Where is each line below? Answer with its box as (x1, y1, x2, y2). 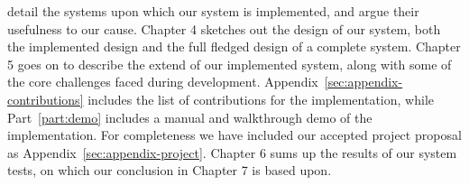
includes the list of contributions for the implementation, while (87, 89, 434, 108)
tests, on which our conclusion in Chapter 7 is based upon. (7, 161, 332, 180)
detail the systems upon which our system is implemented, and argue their (7, 2, 419, 20)
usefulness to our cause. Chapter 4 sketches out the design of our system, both (7, 19, 441, 38)
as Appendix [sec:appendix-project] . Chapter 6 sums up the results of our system (7, 143, 457, 162)
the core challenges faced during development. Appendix (7, 72, 318, 91)
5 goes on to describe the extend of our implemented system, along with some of (7, 54, 452, 73)
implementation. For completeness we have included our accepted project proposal (7, 125, 462, 144)
